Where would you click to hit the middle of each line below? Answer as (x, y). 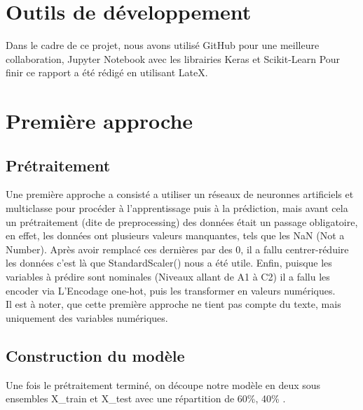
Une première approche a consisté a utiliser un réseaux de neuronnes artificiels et (180, 194)
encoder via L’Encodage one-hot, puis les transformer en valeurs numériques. (171, 290)
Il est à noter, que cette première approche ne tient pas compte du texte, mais (173, 304)
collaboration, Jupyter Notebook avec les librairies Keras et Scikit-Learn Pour (173, 58)
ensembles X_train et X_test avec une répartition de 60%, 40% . (146, 398)
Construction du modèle (95, 355)
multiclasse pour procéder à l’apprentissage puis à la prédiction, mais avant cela (177, 208)
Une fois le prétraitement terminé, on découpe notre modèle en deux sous (163, 384)
